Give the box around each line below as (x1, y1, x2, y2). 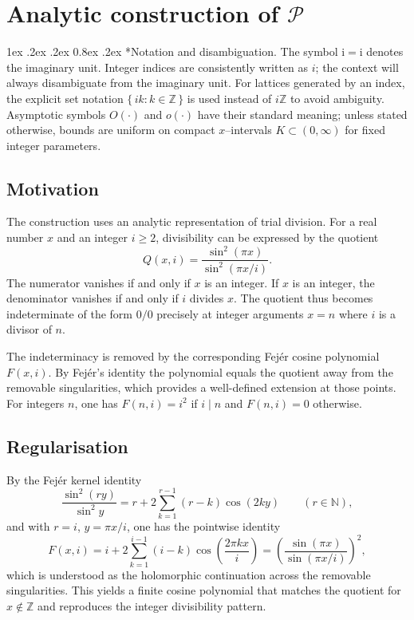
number (6, 229, 44, 246)
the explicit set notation (6, 89, 124, 106)
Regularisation (6, 433, 128, 458)
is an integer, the (292, 274, 375, 290)
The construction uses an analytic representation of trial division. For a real (6, 213, 377, 230)
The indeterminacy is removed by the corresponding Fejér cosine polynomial (6, 347, 380, 364)
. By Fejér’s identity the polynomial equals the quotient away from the (48, 363, 393, 380)
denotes (366, 43, 404, 60)
